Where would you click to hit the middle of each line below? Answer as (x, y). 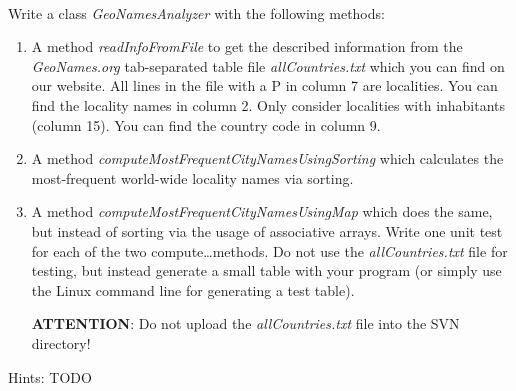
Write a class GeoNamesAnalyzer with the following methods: (196, 12)
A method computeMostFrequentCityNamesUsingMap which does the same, (262, 211)
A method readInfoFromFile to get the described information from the (247, 46)
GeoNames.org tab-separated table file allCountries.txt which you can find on (268, 65)
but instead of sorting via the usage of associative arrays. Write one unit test (267, 230)
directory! (61, 342)
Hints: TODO (50, 376)
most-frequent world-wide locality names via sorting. (192, 177)
